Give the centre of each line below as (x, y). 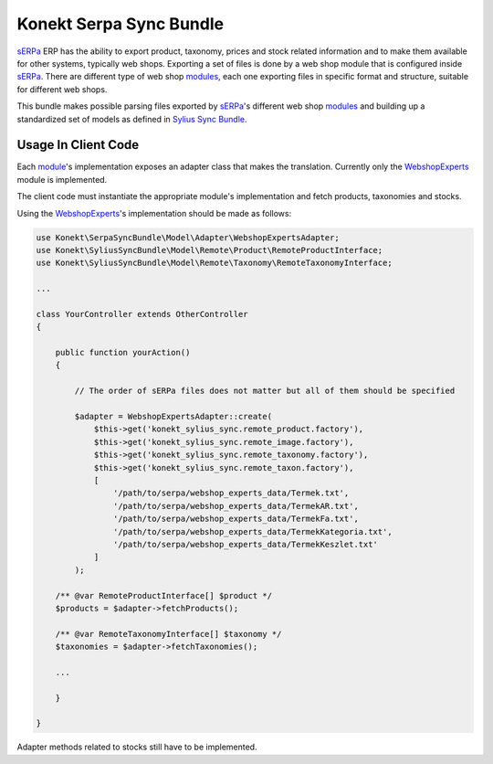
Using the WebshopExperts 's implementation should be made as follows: (154, 213)
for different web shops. (62, 89)
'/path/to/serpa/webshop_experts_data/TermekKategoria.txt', (252, 531)
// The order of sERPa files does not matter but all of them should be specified (265, 391)
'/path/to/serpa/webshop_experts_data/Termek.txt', (231, 493)
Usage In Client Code (78, 145)
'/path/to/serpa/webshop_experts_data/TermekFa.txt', (236, 519)
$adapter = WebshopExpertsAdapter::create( (173, 417)
